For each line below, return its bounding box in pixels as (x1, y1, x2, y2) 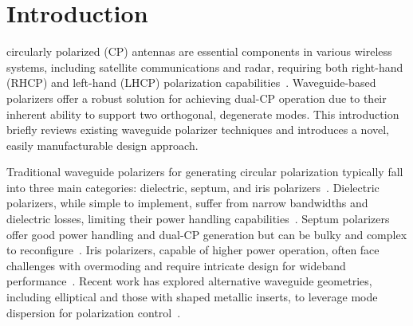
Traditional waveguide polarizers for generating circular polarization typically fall (6, 163, 403, 180)
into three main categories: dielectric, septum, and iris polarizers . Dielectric (6, 179, 380, 195)
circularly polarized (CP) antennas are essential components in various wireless (6, 43, 392, 60)
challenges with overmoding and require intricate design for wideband (6, 257, 346, 273)
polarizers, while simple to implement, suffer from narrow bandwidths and (6, 194, 368, 211)
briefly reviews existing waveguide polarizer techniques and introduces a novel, (6, 121, 390, 138)
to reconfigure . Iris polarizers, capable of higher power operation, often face (6, 242, 380, 258)
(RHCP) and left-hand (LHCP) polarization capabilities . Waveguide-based (6, 74, 376, 91)
